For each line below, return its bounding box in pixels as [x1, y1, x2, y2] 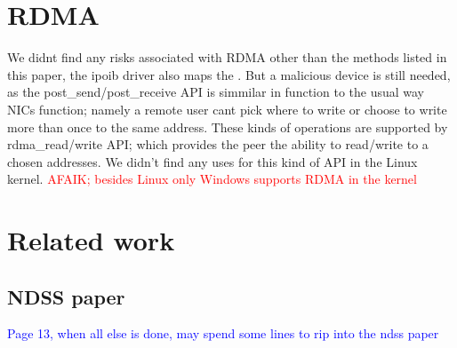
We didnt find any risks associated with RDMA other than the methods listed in [7, 48, 447, 67]
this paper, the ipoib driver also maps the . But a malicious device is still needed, [7, 65, 451, 83]
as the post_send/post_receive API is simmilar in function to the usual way [7, 83, 425, 101]
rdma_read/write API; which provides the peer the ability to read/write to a [7, 135, 429, 154]
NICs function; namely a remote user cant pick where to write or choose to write [7, 99, 447, 118]
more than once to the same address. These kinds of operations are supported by [7, 117, 448, 136]
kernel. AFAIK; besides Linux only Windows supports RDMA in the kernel [7, 170, 417, 188]
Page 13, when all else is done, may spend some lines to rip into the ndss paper [7, 324, 439, 343]
